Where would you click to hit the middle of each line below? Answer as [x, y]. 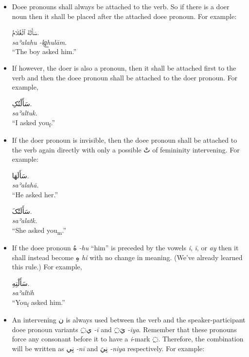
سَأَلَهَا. [20, 175]
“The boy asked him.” [44, 51]
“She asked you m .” [39, 230]
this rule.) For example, [47, 267]
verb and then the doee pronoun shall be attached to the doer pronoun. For [125, 77]
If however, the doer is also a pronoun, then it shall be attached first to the [124, 67]
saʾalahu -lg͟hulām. [39, 42]
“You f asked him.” [38, 302]
